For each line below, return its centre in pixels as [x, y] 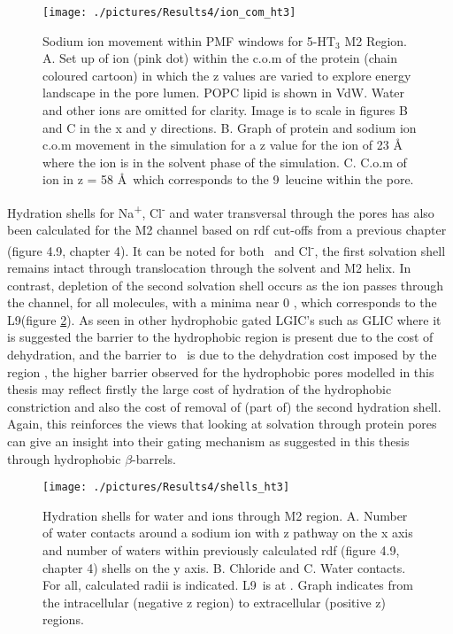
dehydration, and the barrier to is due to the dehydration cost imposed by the [222, 355]
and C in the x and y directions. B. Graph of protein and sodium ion [230, 127]
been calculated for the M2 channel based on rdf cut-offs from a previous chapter [227, 230]
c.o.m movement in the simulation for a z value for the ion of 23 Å [223, 145]
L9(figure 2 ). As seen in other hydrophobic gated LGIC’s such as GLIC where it [224, 319]
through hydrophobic [64, 458]
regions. [63, 619]
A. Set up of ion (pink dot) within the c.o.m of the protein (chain [220, 58]
